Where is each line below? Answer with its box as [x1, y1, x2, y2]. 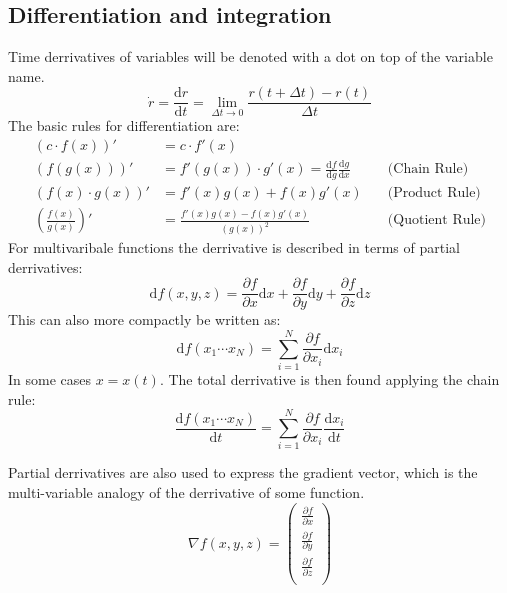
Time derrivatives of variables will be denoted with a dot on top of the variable [8, 46, 493, 67]
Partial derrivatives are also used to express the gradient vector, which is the [8, 462, 478, 483]
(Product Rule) [387, 186, 481, 201]
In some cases [8, 369, 92, 390]
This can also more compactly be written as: [8, 309, 281, 330]
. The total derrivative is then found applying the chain [159, 369, 500, 390]
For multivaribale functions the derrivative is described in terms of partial [8, 237, 460, 258]
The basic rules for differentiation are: [8, 115, 240, 136]
